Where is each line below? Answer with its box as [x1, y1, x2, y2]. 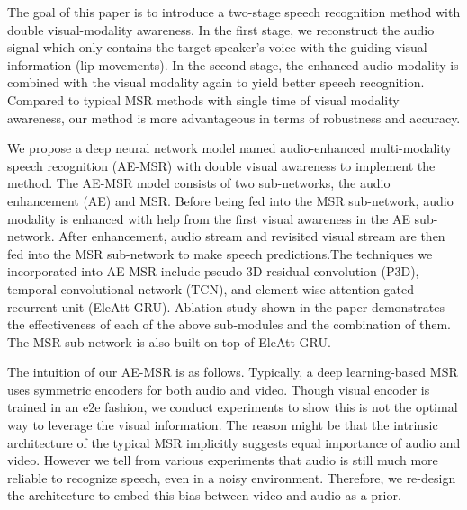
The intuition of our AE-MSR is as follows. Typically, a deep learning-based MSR [7, 362, 458, 381]
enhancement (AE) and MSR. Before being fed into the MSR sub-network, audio [7, 191, 454, 210]
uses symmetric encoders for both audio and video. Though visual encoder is [7, 380, 430, 398]
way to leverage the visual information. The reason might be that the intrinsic [7, 416, 438, 434]
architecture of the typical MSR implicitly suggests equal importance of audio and [7, 433, 461, 452]
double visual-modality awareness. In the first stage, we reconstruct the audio [7, 20, 435, 39]
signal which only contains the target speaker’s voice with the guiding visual [7, 38, 427, 57]
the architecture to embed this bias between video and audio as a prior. [7, 486, 401, 505]
